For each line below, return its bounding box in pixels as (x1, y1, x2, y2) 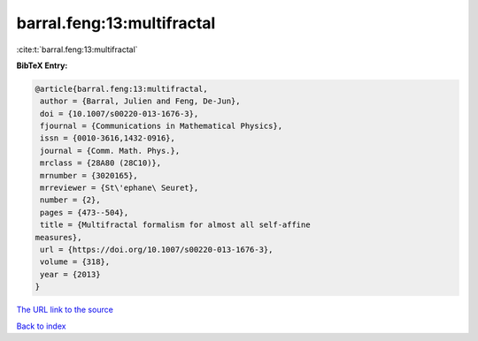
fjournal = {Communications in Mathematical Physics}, (40, 121, 283, 132)
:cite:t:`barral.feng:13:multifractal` (16, 44, 138, 55)
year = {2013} (40, 269, 101, 279)
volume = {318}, (40, 257, 111, 267)
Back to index (16, 321, 66, 331)
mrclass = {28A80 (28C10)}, (40, 158, 162, 168)
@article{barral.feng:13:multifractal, (35, 84, 208, 94)
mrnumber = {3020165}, (40, 170, 139, 180)
